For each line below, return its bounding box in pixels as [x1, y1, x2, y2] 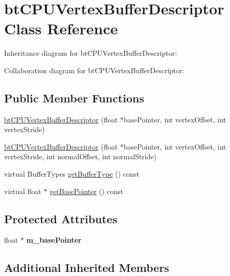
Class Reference [4, 18, 118, 39]
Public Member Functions [4, 90, 144, 105]
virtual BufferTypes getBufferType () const [4, 168, 140, 179]
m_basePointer [26, 235, 82, 245]
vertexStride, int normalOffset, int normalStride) [4, 151, 157, 162]
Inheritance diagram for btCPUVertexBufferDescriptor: [4, 48, 177, 58]
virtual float [4, 185, 41, 196]
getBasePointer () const [50, 185, 124, 196]
